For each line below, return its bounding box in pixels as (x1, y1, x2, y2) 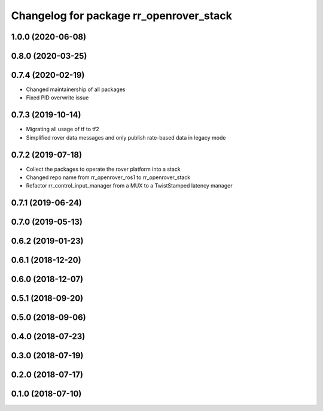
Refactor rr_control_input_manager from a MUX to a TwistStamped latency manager (26, 182, 233, 189)
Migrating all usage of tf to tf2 (26, 126, 99, 133)
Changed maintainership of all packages (26, 86, 126, 93)
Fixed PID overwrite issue (26, 94, 89, 101)
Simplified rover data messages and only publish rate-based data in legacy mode (26, 134, 226, 141)
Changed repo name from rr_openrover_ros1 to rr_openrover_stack (26, 174, 191, 181)
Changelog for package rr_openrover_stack (11, 9, 233, 22)
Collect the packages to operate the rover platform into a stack (26, 165, 181, 173)
